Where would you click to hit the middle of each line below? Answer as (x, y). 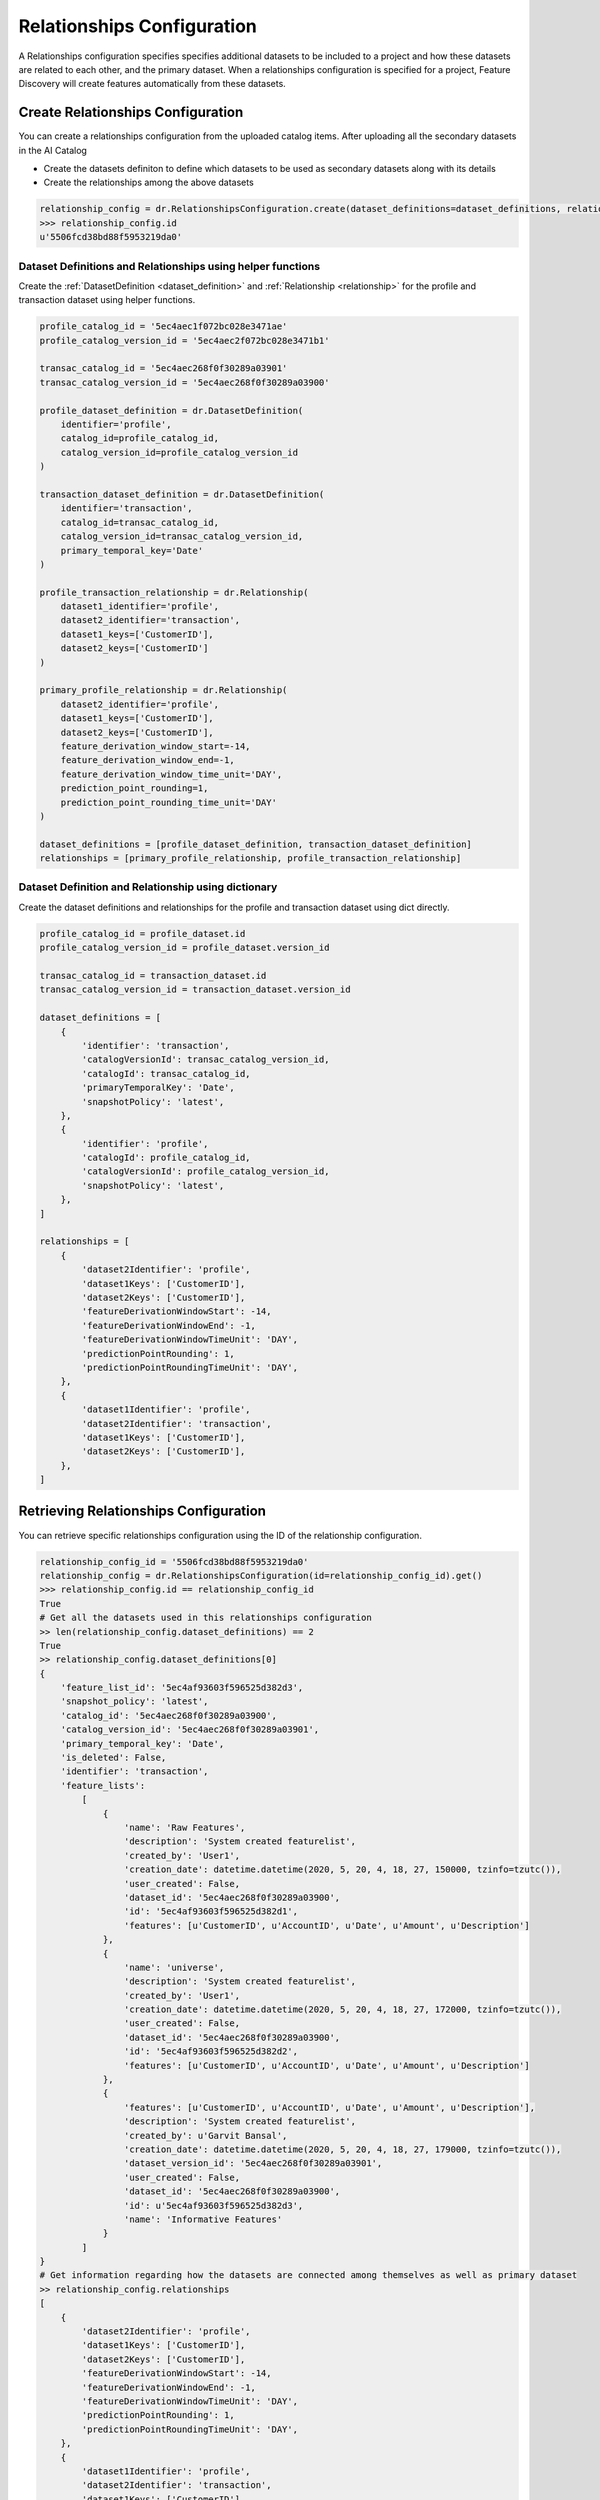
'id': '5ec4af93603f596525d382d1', (211, 1911)
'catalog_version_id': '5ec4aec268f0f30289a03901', (190, 1729)
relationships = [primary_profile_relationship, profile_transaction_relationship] (250, 858)
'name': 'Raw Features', (184, 1827)
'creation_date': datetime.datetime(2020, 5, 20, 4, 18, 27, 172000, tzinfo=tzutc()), (342, 2009)
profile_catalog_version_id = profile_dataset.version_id (184, 948)
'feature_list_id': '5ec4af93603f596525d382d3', (182, 1688)
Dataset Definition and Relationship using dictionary (148, 887)
